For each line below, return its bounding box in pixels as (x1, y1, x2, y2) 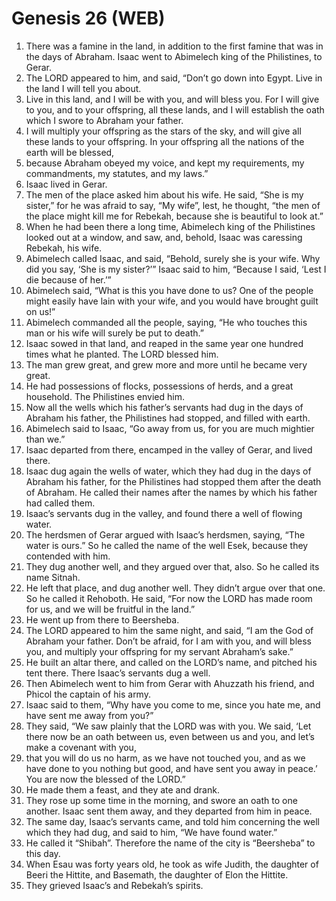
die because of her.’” (25, 273, 112, 286)
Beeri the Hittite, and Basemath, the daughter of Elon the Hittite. (25, 868, 289, 881)
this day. (25, 847, 61, 859)
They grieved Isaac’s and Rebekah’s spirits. (25, 879, 204, 891)
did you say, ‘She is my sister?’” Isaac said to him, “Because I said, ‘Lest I (25, 263, 327, 275)
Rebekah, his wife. (25, 242, 103, 254)
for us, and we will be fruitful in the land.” (25, 603, 196, 615)
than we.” (25, 433, 66, 445)
